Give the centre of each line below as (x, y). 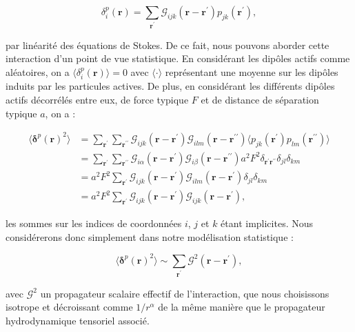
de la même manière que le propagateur (242, 307)
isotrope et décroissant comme (69, 307)
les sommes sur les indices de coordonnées (94, 223)
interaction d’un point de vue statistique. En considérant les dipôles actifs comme (178, 58)
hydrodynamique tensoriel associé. (78, 320)
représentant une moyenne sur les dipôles (252, 72)
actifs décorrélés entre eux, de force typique (97, 100)
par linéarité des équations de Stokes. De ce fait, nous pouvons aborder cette (168, 45)
